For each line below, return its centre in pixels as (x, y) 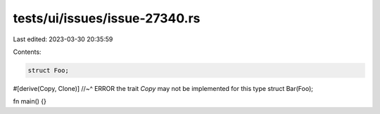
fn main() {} (30, 101)
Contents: (27, 52)
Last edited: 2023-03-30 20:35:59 (63, 39)
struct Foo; (49, 70)
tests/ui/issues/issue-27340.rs (107, 18)
